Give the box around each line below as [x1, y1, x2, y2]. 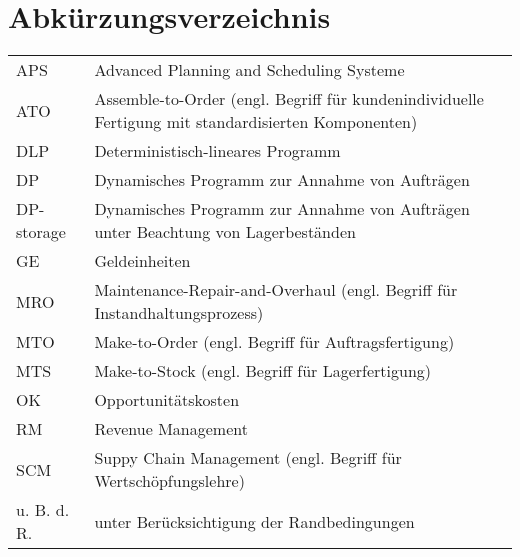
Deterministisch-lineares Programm [94, 139, 341, 163]
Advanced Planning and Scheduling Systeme [94, 58, 405, 82]
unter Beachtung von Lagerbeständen [94, 220, 356, 244]
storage [16, 220, 66, 244]
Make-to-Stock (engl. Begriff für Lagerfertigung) [94, 359, 432, 383]
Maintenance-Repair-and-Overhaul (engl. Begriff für [94, 278, 458, 302]
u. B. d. [16, 498, 70, 522]
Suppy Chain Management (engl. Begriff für [94, 446, 402, 470]
